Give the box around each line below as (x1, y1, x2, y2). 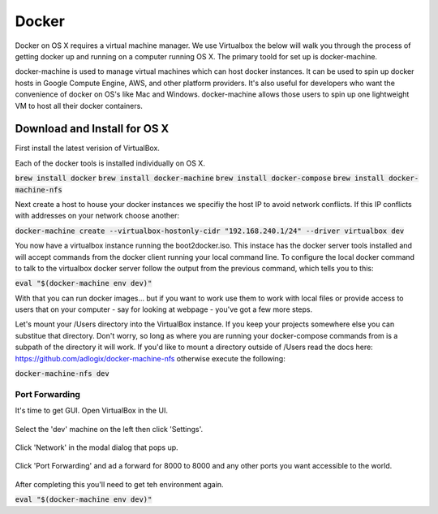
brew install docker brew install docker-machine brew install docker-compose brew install (15, 174, 385, 183)
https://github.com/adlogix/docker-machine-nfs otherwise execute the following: (15, 353, 286, 363)
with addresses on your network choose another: (15, 211, 180, 221)
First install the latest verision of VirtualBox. (15, 143, 160, 153)
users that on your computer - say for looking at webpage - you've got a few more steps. (15, 305, 312, 314)
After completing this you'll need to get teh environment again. (15, 479, 224, 489)
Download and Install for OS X (15, 122, 170, 136)
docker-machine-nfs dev (15, 369, 109, 378)
